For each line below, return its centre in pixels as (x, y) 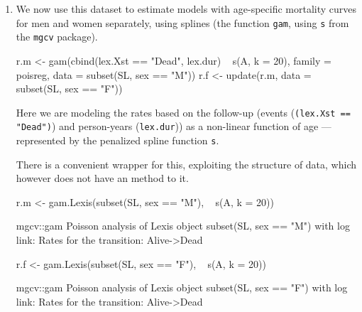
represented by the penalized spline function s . (117, 140)
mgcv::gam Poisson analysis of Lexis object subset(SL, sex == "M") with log (183, 226)
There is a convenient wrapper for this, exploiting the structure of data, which (186, 164)
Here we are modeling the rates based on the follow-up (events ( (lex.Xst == (183, 112)
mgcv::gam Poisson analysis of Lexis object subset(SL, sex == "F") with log (182, 287)
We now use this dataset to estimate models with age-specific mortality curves (186, 9)
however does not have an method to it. (102, 178)
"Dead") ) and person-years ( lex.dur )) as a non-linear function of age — (174, 126)
